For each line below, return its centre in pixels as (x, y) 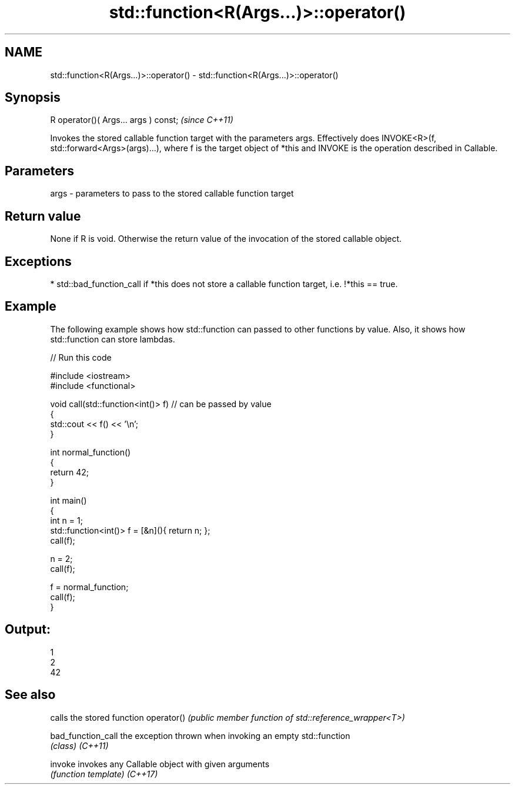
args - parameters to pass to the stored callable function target (172, 194)
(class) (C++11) (79, 745)
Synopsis (33, 98)
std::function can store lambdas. (113, 339)
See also (30, 695)
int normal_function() (91, 452)
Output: (28, 630)
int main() (68, 500)
